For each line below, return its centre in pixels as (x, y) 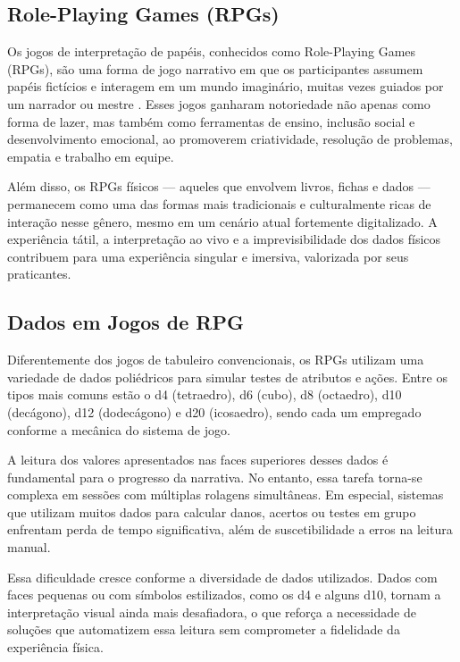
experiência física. (55, 647)
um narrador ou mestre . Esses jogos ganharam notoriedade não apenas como (219, 103)
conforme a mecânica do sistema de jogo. (119, 429)
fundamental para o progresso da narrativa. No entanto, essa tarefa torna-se (215, 477)
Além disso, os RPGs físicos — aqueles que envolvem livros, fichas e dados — (219, 186)
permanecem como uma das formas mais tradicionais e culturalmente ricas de (219, 203)
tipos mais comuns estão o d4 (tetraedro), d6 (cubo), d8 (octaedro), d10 (205, 394)
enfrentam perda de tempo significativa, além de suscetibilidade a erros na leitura (230, 529)
